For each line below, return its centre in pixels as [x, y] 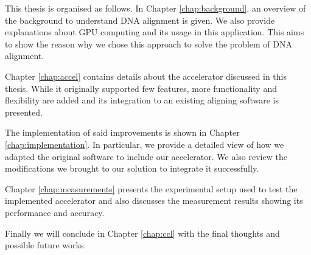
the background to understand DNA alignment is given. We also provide [140, 20]
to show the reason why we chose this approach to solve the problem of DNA [149, 44]
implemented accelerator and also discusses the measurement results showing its [154, 201]
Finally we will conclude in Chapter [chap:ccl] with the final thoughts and [142, 233]
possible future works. [46, 245]
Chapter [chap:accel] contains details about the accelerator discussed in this [146, 76]
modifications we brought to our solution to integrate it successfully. [132, 168]
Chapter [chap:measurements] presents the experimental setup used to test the [151, 188]
